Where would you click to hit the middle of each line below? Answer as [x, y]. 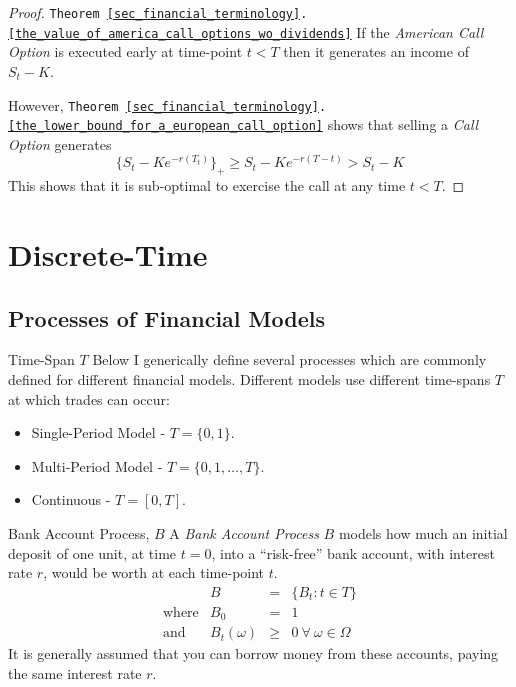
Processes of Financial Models [166, 317]
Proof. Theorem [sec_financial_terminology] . [158, 12]
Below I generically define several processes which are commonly [289, 359]
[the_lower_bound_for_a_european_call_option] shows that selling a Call [243, 124]
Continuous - [71, 499]
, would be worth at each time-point [154, 572]
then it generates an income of [376, 51]
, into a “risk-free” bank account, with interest [353, 552]
